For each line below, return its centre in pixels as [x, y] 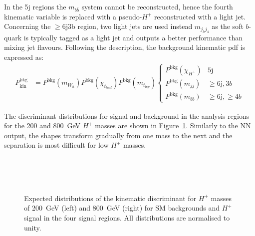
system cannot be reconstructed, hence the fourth [157, 6]
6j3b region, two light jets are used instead [127, 26]
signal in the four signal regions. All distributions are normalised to [127, 218]
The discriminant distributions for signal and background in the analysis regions [127, 116]
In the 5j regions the [35, 6]
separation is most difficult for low [56, 145]
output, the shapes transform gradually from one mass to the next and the [118, 135]
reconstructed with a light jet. [200, 16]
